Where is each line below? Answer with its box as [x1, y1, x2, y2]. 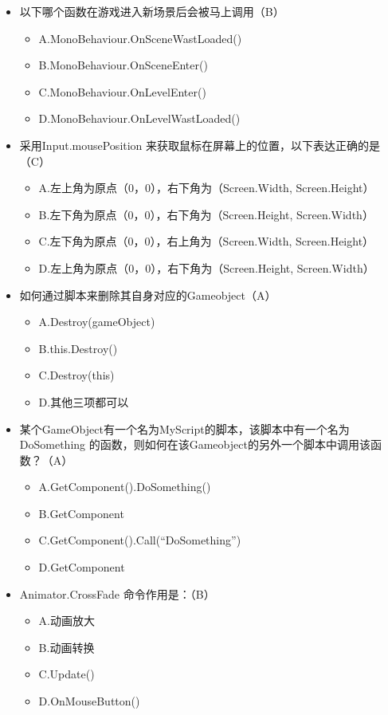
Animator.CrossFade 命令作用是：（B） [19, 585, 215, 602]
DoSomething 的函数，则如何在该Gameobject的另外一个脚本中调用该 [19, 436, 370, 453]
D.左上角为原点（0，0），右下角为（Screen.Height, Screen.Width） [38, 259, 374, 276]
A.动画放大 [38, 612, 95, 629]
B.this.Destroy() [38, 340, 118, 356]
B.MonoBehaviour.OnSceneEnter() [38, 57, 208, 73]
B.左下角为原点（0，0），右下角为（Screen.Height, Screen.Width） [38, 206, 374, 222]
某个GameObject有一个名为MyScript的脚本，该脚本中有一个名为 [19, 420, 350, 437]
